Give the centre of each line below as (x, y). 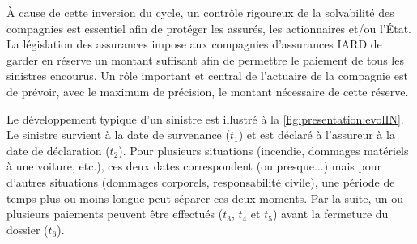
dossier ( (28, 229)
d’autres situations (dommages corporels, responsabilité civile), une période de (201, 181)
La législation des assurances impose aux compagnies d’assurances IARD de (194, 44)
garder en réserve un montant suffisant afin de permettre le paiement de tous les (205, 59)
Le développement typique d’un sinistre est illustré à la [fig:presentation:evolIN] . (205, 118)
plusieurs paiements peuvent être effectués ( (115, 214)
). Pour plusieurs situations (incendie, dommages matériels (264, 150)
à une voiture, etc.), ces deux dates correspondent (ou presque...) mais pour (194, 166)
